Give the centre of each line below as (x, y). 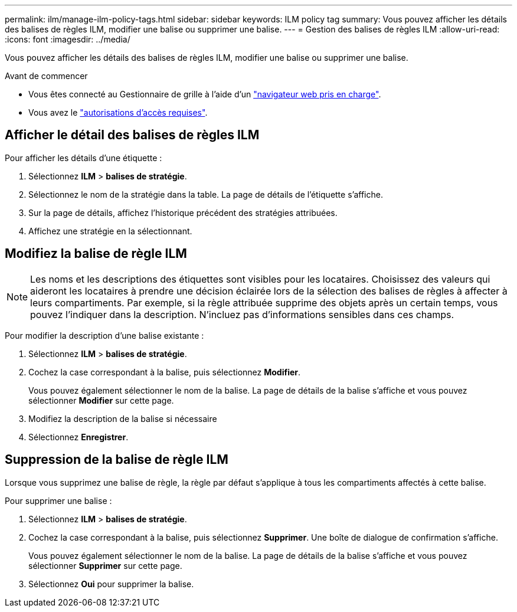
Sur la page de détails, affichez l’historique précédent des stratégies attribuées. (183, 212)
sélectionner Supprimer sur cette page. (105, 565)
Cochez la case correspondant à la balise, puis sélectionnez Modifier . (165, 372)
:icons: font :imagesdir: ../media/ (68, 39)
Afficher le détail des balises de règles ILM (132, 135)
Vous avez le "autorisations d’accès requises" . (118, 112)
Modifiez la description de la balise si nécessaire (123, 418)
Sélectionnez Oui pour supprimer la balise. (111, 584)
